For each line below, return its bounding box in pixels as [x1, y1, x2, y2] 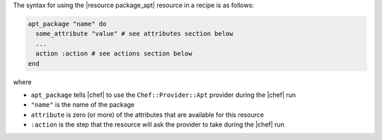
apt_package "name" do [28, 20, 107, 28]
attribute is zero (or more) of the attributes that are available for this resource [30, 110, 265, 119]
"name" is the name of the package [30, 100, 135, 109]
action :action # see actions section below [35, 49, 192, 58]
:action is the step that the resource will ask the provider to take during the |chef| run [30, 120, 284, 129]
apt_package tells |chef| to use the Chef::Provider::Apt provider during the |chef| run [30, 91, 296, 99]
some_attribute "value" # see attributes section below [35, 30, 233, 38]
